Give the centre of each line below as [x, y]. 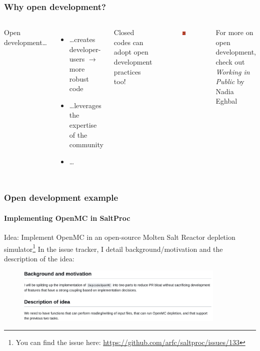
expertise [83, 124]
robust [79, 78]
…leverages [85, 105]
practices [127, 71]
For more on [234, 32]
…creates [82, 39]
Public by [230, 81]
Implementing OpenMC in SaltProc [67, 218]
